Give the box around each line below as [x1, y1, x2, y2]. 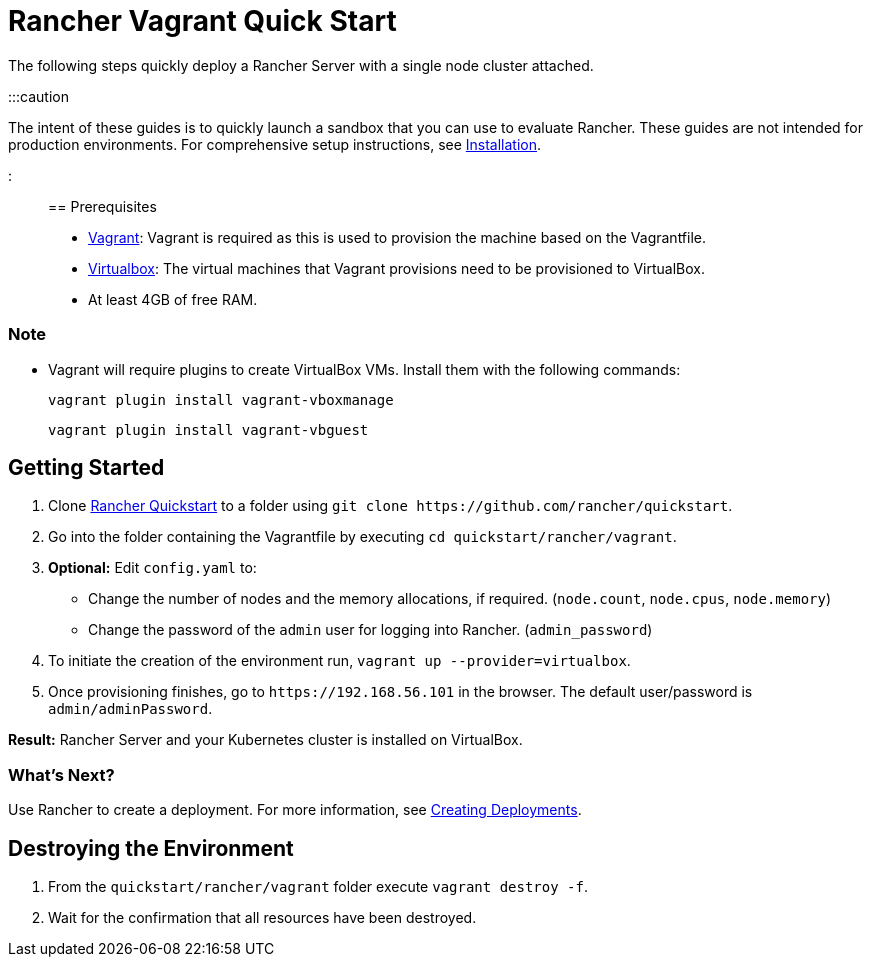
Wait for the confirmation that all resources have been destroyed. [48, 908, 477, 926]
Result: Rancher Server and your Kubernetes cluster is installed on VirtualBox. [8, 731, 523, 749]
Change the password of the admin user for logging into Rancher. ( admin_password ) [88, 621, 653, 639]
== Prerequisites [48, 197, 157, 215]
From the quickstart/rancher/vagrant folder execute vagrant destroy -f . [48, 877, 588, 895]
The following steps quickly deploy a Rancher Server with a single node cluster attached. [8, 56, 594, 74]
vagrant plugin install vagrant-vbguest [48, 421, 369, 438]
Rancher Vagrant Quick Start [8, 4, 397, 38]
